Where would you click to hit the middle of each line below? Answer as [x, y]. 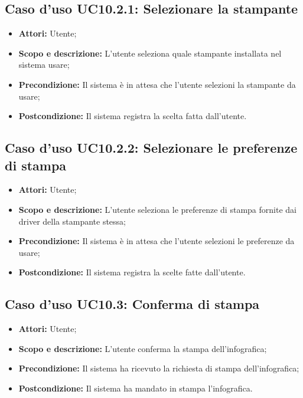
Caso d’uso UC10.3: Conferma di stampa [132, 304]
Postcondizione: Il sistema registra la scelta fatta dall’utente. [133, 116]
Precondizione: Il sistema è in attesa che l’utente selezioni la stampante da [157, 84]
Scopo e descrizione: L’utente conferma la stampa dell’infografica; [143, 348]
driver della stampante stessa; [72, 221]
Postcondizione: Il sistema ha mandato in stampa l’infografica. [136, 388]
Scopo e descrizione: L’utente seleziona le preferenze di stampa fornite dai [157, 209]
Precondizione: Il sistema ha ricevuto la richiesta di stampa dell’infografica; [159, 368]
